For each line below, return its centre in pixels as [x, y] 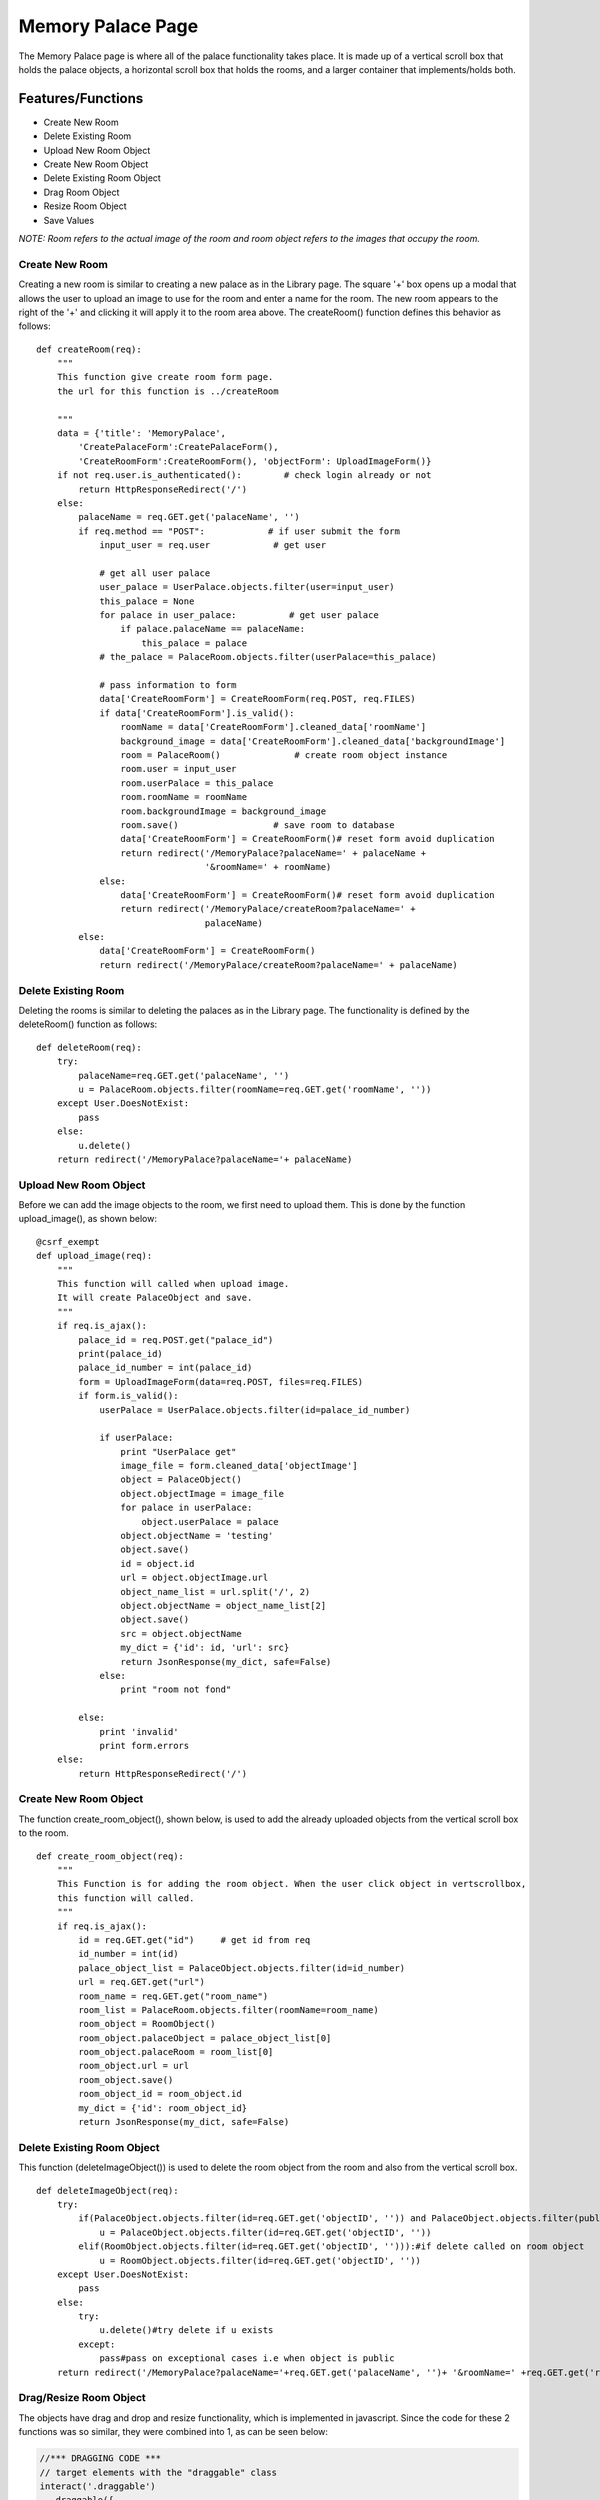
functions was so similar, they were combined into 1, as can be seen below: [173, 2432]
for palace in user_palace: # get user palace [239, 615]
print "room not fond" [176, 1689]
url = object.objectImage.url [194, 1578]
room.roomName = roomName [184, 797]
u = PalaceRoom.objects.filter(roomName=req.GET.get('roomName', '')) [255, 1089]
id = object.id [157, 1563]
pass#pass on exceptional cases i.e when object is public [247, 2358]
